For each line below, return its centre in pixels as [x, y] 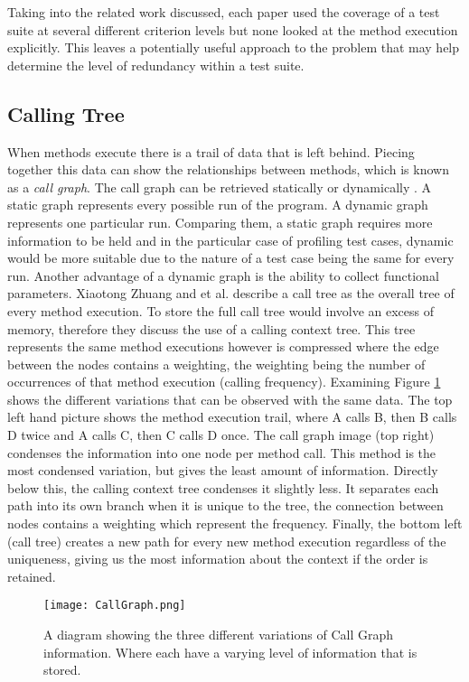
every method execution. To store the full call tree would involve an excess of [221, 310]
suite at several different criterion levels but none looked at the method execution [233, 29]
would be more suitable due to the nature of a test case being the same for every [231, 258]
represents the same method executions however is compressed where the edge [223, 346]
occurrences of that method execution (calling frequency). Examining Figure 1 [224, 382]
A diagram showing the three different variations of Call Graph [219, 635]
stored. [62, 670]
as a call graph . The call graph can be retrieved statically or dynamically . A [220, 187]
